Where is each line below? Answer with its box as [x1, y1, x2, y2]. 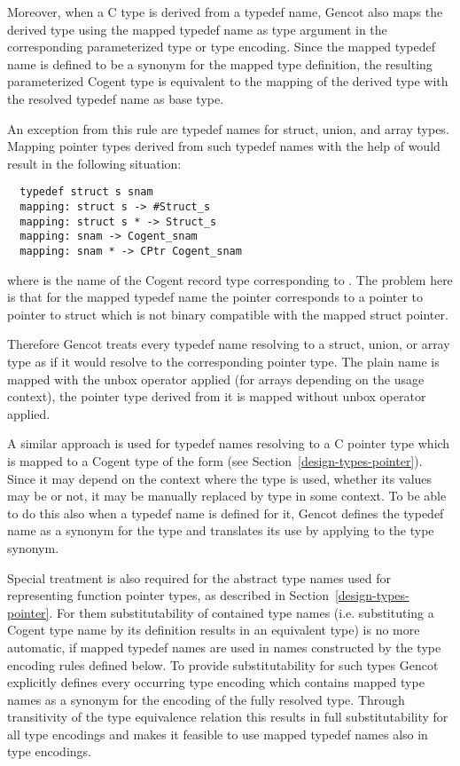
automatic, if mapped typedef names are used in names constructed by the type [7, 637, 441, 656]
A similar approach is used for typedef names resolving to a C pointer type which [7, 434, 450, 453]
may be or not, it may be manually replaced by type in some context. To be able [7, 486, 447, 505]
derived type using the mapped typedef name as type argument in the [7, 20, 387, 38]
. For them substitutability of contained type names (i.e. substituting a [49, 603, 434, 621]
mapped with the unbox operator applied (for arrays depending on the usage [7, 369, 425, 388]
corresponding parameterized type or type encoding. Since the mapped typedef [7, 37, 435, 56]
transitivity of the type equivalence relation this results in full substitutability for [7, 707, 448, 726]
